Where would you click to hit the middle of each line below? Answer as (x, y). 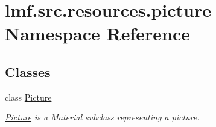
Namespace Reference (97, 33)
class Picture (28, 97)
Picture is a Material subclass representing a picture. (102, 117)
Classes (28, 71)
